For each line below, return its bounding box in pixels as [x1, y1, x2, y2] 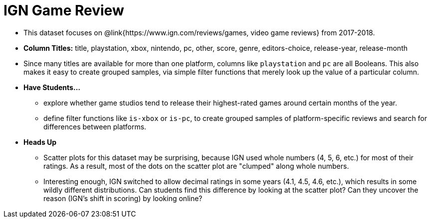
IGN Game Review [3, 2, 124, 19]
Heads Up [23, 137, 57, 146]
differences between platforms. [43, 122, 147, 131]
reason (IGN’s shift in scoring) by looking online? [43, 194, 203, 203]
